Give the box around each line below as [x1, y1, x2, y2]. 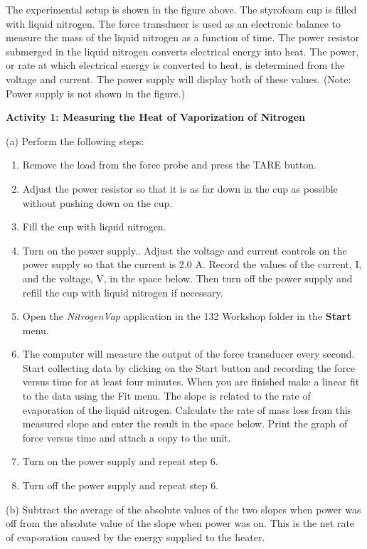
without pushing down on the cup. [22, 195, 173, 210]
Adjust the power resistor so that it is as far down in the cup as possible [22, 181, 338, 196]
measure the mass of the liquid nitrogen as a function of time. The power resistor [6, 30, 360, 45]
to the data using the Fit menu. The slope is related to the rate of [22, 388, 311, 403]
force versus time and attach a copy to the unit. [22, 430, 231, 444]
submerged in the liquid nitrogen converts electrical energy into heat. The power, [6, 43, 359, 58]
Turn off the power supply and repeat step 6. [22, 478, 219, 493]
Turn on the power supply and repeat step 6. [22, 454, 218, 469]
